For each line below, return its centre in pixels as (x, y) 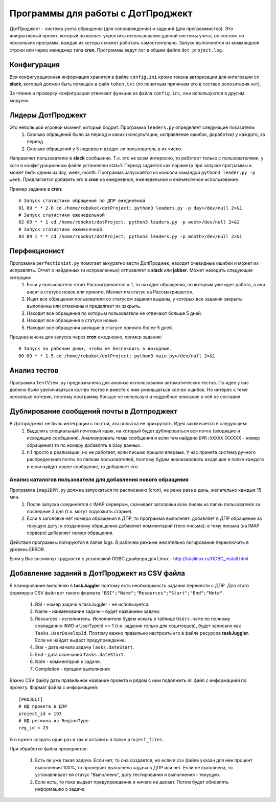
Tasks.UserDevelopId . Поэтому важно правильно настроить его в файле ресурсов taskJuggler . (142, 633)
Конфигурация (34, 65)
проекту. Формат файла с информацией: (54, 688)
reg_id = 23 (33, 728)
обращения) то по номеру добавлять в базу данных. (84, 445)
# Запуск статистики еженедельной (62, 215)
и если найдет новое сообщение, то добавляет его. (83, 466)
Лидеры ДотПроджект (48, 115)
